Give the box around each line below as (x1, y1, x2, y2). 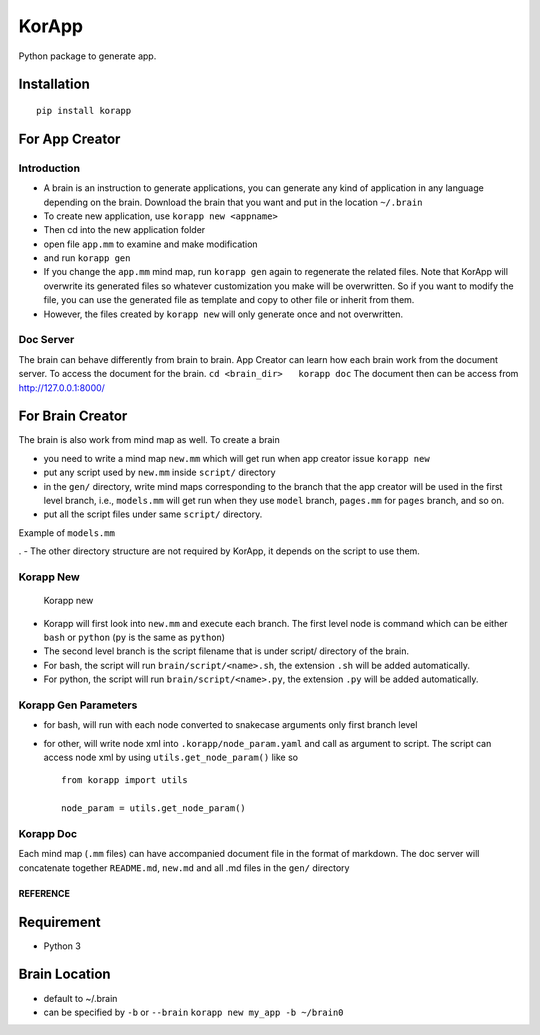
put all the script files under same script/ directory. (43, 508, 263, 520)
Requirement (18, 913, 102, 930)
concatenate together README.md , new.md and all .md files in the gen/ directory (18, 861, 350, 874)
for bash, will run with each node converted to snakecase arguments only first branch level (43, 719, 418, 731)
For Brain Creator (18, 408, 128, 425)
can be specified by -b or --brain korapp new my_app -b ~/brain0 (43, 1006, 344, 1018)
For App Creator (18, 130, 121, 147)
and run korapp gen (43, 252, 131, 264)
